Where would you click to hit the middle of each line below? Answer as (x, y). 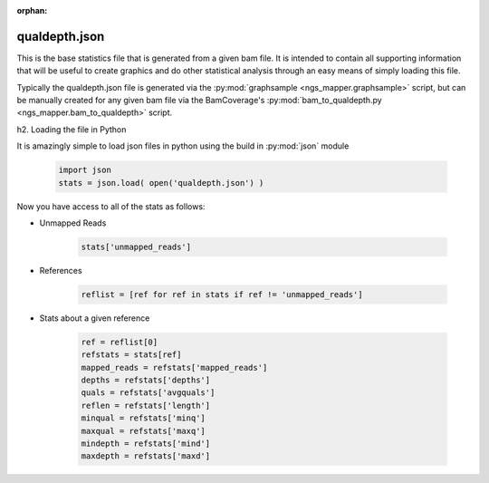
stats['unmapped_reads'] (136, 246)
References (61, 270)
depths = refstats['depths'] (146, 380)
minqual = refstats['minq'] (143, 418)
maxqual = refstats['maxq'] (143, 431)
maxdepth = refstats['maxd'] (146, 456)
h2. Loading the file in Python (72, 129)
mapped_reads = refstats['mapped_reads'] (174, 367)
